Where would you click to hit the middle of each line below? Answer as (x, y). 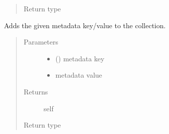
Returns (36, 91)
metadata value (79, 75)
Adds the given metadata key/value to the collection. (85, 25)
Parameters (41, 42)
